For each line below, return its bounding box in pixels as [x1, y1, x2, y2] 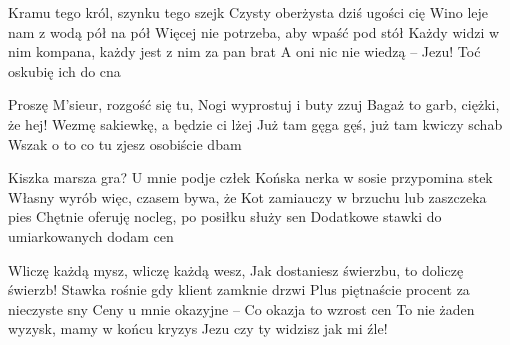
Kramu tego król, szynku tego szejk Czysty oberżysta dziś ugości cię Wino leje [8, 2, 489, 22]
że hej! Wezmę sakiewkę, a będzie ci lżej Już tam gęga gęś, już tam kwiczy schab [8, 113, 503, 134]
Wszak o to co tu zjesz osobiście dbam [8, 133, 242, 154]
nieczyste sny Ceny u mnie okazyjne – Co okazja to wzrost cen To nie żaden [8, 298, 475, 319]
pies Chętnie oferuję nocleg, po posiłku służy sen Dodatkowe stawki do [8, 206, 442, 227]
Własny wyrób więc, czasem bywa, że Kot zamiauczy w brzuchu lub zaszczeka [8, 186, 487, 207]
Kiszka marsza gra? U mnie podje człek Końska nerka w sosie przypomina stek [8, 167, 493, 188]
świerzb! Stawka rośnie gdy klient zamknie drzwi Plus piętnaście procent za [8, 279, 470, 300]
